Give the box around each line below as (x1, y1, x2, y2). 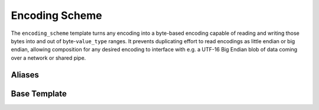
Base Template (11, 89, 67, 99)
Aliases (11, 70, 40, 80)
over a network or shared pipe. (11, 54, 86, 62)
